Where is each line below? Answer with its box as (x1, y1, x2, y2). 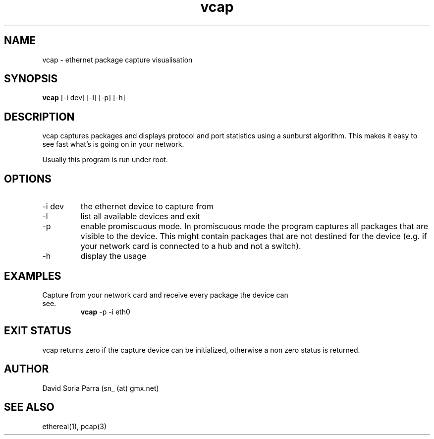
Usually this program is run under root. (42, 155, 168, 164)
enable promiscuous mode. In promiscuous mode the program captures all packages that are (80, 221, 429, 232)
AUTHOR (4, 363, 49, 376)
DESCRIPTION (4, 110, 75, 123)
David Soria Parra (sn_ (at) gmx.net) (42, 383, 159, 392)
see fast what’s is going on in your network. (42, 140, 184, 149)
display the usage (80, 251, 147, 261)
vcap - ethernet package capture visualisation (42, 55, 193, 64)
